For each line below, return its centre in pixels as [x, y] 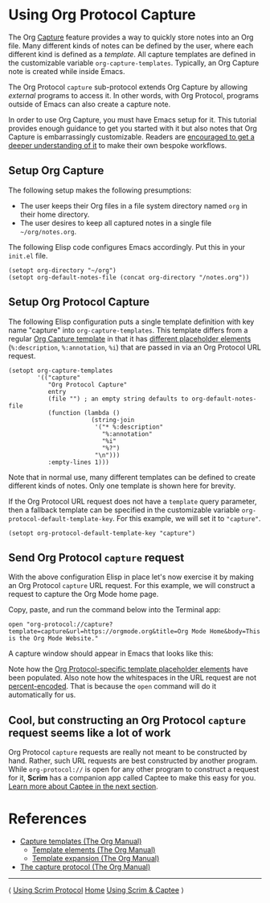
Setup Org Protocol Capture [79, 302]
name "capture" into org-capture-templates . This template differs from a [128, 330]
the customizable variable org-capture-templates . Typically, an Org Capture [134, 63]
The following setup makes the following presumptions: [100, 190]
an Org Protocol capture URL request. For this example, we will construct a [132, 586]
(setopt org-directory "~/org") [62, 270]
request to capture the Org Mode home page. [84, 594]
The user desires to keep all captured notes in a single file [116, 222]
